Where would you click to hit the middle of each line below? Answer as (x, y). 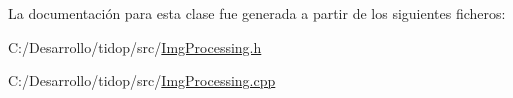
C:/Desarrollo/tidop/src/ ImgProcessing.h (135, 46)
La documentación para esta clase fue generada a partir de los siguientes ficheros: (257, 13)
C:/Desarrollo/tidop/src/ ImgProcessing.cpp (142, 80)
